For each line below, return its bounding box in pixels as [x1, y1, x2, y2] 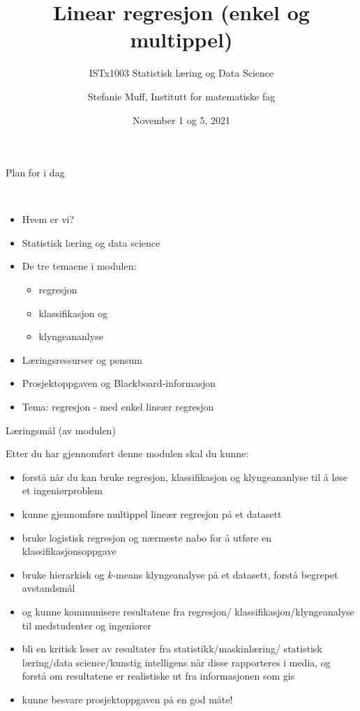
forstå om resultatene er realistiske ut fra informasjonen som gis [22, 668, 295, 683]
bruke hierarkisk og [22, 567, 105, 581]
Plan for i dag [6, 165, 65, 180]
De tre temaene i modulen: [22, 259, 137, 273]
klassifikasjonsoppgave [22, 544, 117, 558]
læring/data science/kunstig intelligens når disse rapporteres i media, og [22, 655, 331, 669]
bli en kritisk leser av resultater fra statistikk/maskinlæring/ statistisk [22, 641, 322, 656]
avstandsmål [22, 581, 75, 595]
